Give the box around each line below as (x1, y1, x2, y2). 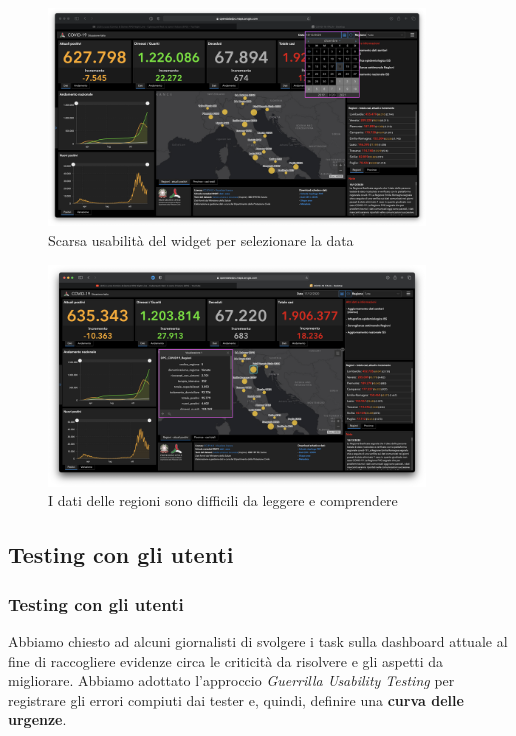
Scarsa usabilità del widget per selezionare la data (48, 230, 354, 251)
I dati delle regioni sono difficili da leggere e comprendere (48, 490, 398, 511)
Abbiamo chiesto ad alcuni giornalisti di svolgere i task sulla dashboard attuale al (8, 631, 508, 652)
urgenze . (8, 709, 67, 730)
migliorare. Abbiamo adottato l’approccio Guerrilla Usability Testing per (8, 670, 455, 691)
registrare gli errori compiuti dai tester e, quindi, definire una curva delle (8, 689, 464, 710)
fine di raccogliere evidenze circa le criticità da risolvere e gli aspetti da (8, 650, 444, 671)
